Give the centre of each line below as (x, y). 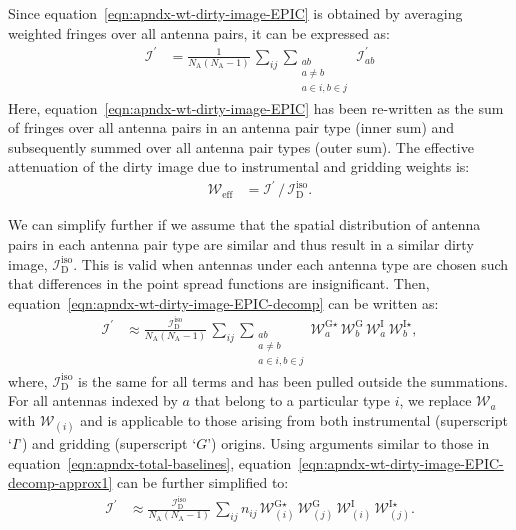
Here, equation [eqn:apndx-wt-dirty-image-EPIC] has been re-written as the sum (256, 107)
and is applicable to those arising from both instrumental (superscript (294, 419)
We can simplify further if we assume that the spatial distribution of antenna (244, 224)
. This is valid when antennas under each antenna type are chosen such (291, 263)
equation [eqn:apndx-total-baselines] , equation (150, 462)
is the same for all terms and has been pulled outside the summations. (292, 380)
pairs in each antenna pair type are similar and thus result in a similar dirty (241, 244)
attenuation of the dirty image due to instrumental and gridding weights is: (239, 166)
